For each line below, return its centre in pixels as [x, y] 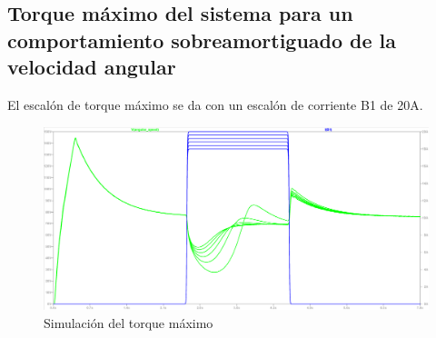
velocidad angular [92, 67]
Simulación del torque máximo [129, 322]
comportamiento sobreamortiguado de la [202, 40]
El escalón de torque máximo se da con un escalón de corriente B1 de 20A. [215, 104]
